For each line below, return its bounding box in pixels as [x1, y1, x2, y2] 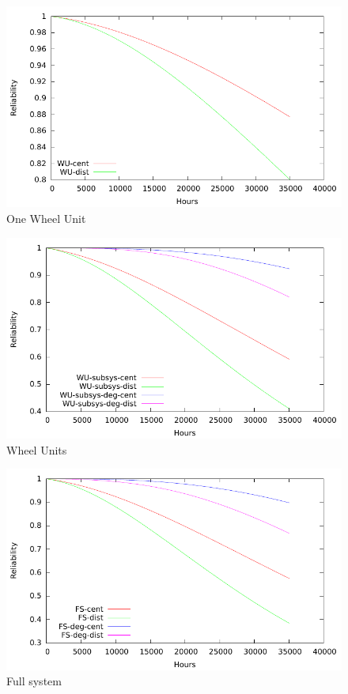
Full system [6, 673, 62, 689]
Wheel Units [6, 441, 67, 458]
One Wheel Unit [6, 209, 86, 226]
